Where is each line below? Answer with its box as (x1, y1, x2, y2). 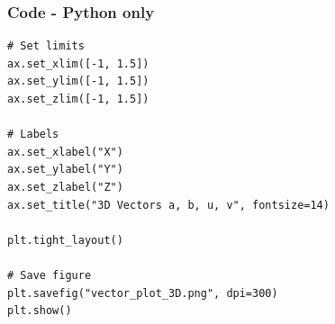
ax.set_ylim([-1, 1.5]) (7, 75, 149, 88)
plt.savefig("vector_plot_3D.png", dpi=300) (7, 286, 278, 300)
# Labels (7, 128, 59, 141)
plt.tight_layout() (7, 233, 123, 247)
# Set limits (7, 40, 85, 53)
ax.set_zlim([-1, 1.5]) (7, 93, 149, 105)
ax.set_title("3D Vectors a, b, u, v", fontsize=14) (7, 198, 330, 211)
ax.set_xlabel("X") (7, 145, 123, 158)
